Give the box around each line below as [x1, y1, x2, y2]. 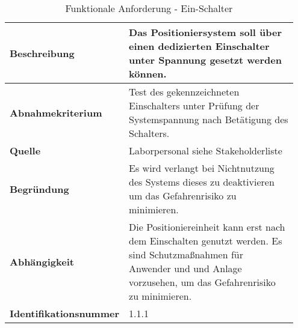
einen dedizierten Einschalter [129, 39, 270, 53]
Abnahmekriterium [10, 105, 102, 120]
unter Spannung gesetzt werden [129, 53, 282, 67]
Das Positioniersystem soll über [129, 25, 282, 39]
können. [129, 67, 167, 80]
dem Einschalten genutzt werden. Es [129, 234, 282, 248]
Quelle [10, 144, 41, 157]
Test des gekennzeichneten [129, 85, 240, 99]
